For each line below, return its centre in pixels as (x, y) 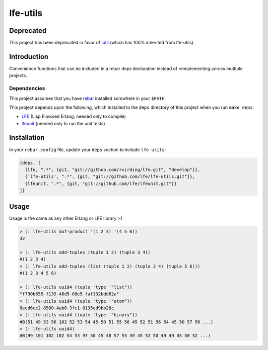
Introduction (29, 56)
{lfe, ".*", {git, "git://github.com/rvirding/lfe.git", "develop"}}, (113, 170)
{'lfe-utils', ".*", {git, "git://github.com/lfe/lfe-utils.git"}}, (110, 177)
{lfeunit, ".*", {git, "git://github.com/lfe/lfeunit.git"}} (101, 183)
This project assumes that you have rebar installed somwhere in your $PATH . (88, 98)
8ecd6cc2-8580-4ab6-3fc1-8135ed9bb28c (67, 308)
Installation (27, 137)
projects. (18, 76)
